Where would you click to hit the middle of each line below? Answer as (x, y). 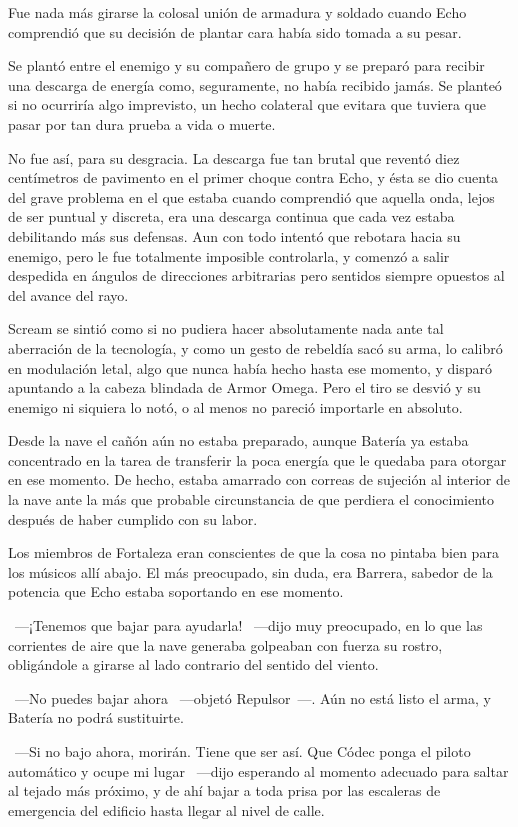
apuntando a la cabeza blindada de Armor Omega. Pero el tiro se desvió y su (244, 387)
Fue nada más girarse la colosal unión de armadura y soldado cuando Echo (237, 12)
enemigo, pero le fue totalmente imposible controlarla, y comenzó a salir (229, 255)
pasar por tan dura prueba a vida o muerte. (142, 123)
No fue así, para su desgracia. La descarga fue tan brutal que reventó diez (234, 157)
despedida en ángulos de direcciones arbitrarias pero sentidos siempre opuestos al (256, 275)
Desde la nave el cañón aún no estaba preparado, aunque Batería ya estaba (238, 440)
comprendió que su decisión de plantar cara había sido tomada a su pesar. (235, 31)
